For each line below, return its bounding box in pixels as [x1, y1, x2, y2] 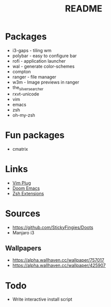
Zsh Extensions [12, 190, 44, 197]
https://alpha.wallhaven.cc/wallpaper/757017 [12, 257, 105, 263]
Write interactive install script [12, 297, 73, 303]
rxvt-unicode [12, 91, 39, 97]
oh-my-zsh [12, 112, 36, 118]
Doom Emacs [12, 185, 40, 191]
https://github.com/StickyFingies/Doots [12, 224, 94, 230]
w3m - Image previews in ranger [12, 79, 80, 85]
